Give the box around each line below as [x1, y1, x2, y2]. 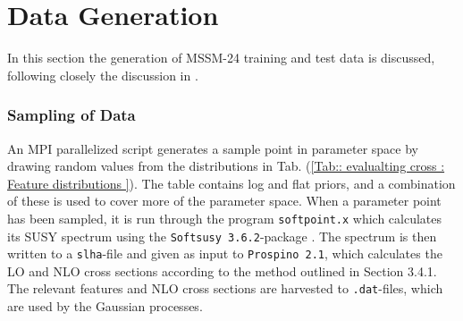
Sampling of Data [7, 104, 136, 126]
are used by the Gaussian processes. [7, 297, 203, 316]
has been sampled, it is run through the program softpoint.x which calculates [7, 208, 442, 227]
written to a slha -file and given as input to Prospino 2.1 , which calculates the [7, 244, 442, 263]
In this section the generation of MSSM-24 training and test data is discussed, [7, 48, 435, 67]
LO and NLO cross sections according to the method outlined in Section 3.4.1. [7, 261, 437, 280]
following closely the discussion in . [7, 65, 198, 84]
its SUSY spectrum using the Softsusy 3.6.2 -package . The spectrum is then [7, 226, 437, 245]
